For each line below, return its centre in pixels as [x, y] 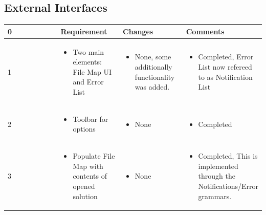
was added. [152, 87]
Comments [205, 31]
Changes [138, 31]
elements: [87, 62]
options [84, 129]
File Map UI [92, 71]
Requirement [84, 31]
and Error [88, 82]
